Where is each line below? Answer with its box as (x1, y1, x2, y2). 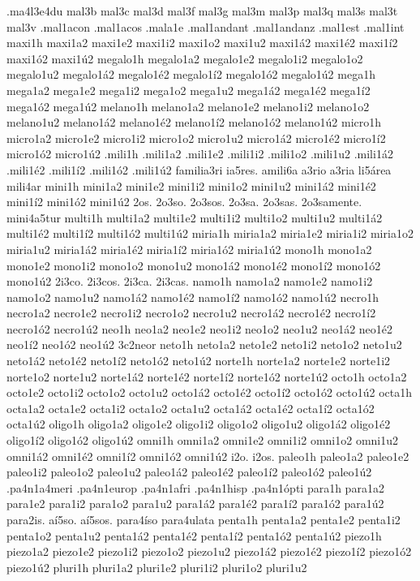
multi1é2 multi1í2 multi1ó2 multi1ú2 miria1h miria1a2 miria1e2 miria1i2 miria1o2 (6, 225, 414, 242)
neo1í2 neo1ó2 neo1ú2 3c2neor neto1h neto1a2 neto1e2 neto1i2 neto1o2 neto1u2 (6, 336, 402, 353)
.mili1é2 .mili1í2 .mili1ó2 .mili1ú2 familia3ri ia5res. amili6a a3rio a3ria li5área (6, 161, 392, 178)
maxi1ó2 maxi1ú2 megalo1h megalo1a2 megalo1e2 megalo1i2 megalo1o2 (6, 49, 363, 67)
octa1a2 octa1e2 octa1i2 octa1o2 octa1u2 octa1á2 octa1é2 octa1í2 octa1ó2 (6, 399, 375, 416)
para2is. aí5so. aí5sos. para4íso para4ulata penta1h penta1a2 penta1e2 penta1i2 (6, 511, 401, 527)
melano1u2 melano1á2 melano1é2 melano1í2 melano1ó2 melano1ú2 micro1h (6, 114, 382, 131)
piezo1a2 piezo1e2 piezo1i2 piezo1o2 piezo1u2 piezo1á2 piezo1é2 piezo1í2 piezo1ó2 (6, 543, 412, 560)
